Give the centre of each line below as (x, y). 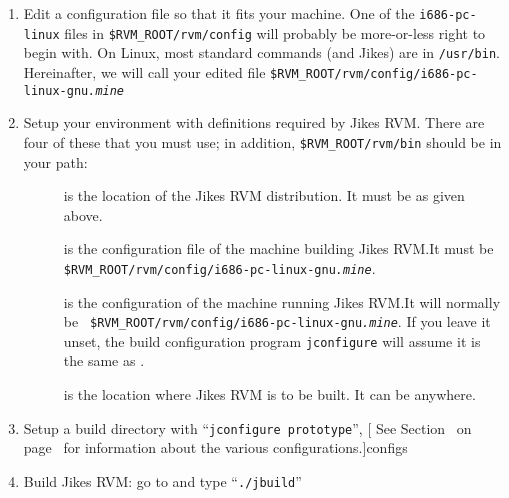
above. (83, 214)
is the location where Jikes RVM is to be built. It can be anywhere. (269, 394)
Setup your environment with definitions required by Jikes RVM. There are (254, 122)
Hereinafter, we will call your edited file (144, 71)
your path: (55, 161)
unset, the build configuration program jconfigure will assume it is (272, 340)
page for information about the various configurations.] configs (215, 447)
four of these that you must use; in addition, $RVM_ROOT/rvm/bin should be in (262, 141)
